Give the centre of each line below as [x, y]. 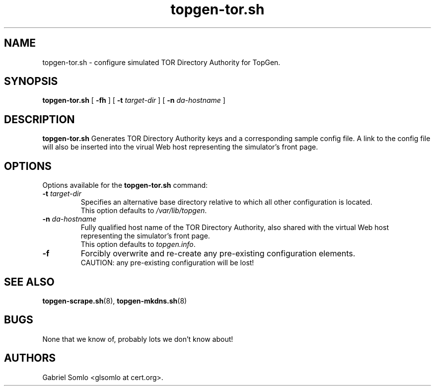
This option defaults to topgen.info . [138, 244]
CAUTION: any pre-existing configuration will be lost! [167, 263]
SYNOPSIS [31, 81]
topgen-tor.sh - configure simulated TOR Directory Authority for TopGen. [161, 62]
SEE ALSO [29, 282]
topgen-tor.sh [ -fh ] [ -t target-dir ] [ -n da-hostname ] [134, 100]
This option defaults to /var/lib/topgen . [144, 211]
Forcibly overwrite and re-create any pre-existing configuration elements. [218, 254]
